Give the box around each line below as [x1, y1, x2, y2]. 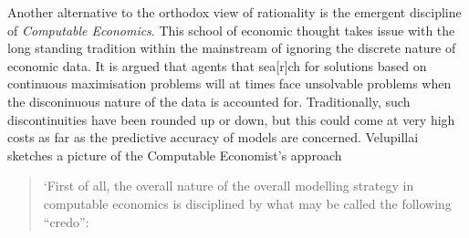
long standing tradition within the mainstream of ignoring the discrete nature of [7, 38, 456, 57]
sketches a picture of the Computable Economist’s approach [7, 145, 342, 164]
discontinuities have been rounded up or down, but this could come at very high [7, 109, 455, 129]
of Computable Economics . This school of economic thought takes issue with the [7, 20, 455, 39]
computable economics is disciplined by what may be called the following [43, 193, 452, 212]
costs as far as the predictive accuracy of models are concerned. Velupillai [7, 128, 419, 147]
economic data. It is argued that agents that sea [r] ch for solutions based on [7, 56, 427, 75]
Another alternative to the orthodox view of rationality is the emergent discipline [7, 3, 462, 21]
